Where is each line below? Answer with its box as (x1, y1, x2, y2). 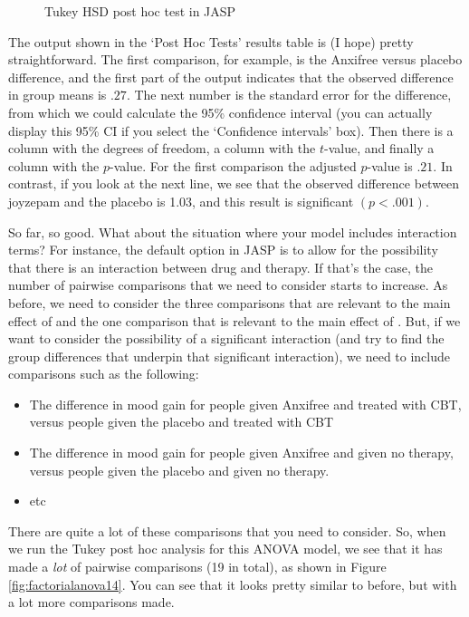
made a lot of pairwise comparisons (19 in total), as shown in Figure (8, 557, 387, 576)
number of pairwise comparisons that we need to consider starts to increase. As (8, 275, 448, 294)
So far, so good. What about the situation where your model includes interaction (8, 222, 457, 241)
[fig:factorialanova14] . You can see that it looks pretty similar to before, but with (8, 574, 457, 593)
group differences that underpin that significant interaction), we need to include (8, 346, 451, 365)
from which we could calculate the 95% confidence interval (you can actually (8, 102, 433, 121)
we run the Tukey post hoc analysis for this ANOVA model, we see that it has (8, 539, 443, 558)
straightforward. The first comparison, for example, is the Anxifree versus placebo (8, 50, 463, 69)
